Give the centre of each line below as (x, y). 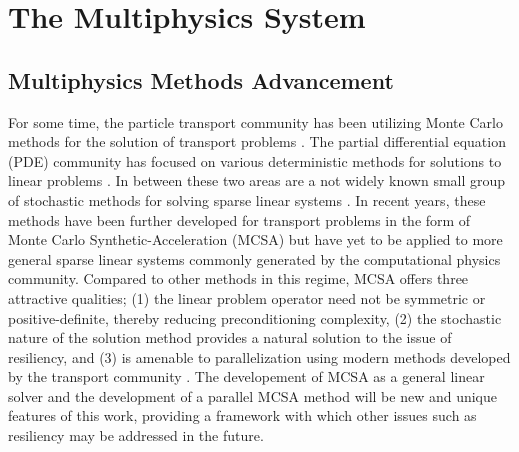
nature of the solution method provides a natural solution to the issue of (230, 337)
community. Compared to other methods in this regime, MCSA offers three (238, 278)
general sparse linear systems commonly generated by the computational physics (254, 258)
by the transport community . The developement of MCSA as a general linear (246, 376)
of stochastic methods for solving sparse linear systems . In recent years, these (247, 199)
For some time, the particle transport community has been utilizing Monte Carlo (255, 121)
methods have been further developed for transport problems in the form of (239, 219)
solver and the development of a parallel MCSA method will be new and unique (253, 395)
